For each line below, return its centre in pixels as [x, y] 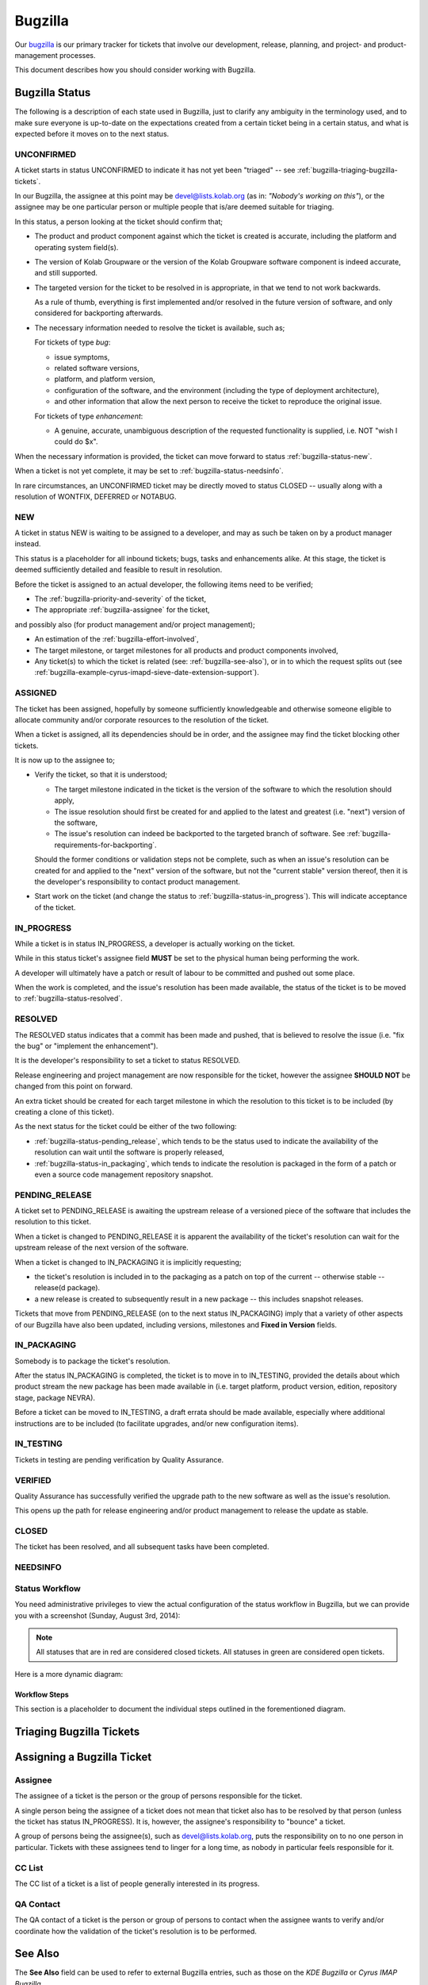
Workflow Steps [42, 1694]
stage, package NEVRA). [55, 1397]
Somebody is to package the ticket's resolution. [92, 1361]
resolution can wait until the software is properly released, [130, 1152]
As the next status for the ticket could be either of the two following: [126, 1127]
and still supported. [66, 273]
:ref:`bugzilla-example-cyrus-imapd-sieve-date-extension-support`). [147, 673]
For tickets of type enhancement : [89, 416]
